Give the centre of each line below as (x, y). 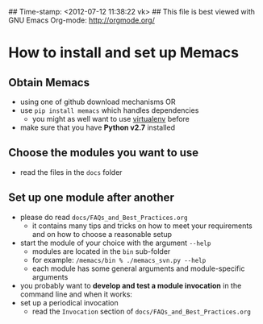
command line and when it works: (76, 294)
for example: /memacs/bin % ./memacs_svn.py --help (119, 260)
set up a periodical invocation (69, 302)
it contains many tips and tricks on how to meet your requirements (142, 226)
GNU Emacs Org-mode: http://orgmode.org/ (82, 20)
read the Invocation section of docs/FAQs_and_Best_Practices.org (142, 311)
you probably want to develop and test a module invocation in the (131, 285)
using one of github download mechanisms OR (98, 102)
